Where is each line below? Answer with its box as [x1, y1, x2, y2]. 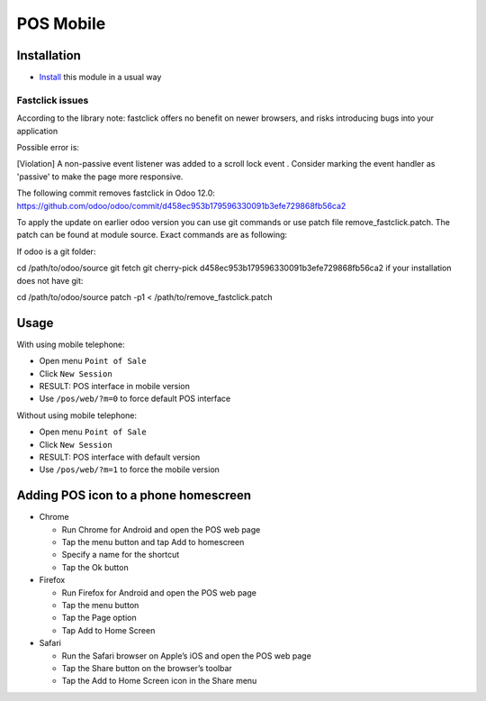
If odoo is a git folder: [16, 246, 96, 257]
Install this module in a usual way [39, 72, 162, 83]
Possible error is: [16, 141, 80, 152]
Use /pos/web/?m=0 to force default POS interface [39, 393, 231, 405]
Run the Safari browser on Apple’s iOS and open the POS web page [61, 650, 312, 661]
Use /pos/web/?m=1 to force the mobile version [39, 464, 220, 475]
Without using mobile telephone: [16, 410, 138, 421]
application [16, 125, 58, 136]
